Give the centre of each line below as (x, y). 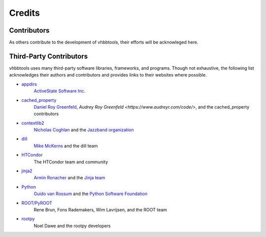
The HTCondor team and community (71, 162)
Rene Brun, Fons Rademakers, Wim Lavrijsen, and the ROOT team (100, 210)
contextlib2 (33, 123)
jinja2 (27, 171)
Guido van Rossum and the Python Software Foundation (91, 194)
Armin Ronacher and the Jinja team (69, 178)
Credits (25, 13)
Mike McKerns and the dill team (66, 146)
